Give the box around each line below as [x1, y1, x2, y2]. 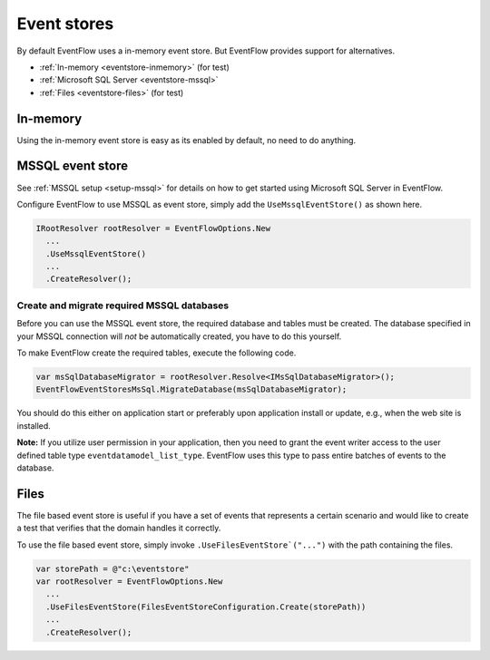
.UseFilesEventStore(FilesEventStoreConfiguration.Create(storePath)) [45, 601, 367, 612]
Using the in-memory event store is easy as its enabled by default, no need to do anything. [16, 134, 357, 145]
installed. [16, 420, 52, 431]
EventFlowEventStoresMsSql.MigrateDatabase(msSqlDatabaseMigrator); [35, 384, 348, 394]
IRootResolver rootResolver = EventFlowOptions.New [35, 223, 271, 233]
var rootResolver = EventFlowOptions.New [35, 576, 223, 587]
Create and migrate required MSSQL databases [16, 299, 230, 312]
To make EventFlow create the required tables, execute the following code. [16, 347, 297, 358]
